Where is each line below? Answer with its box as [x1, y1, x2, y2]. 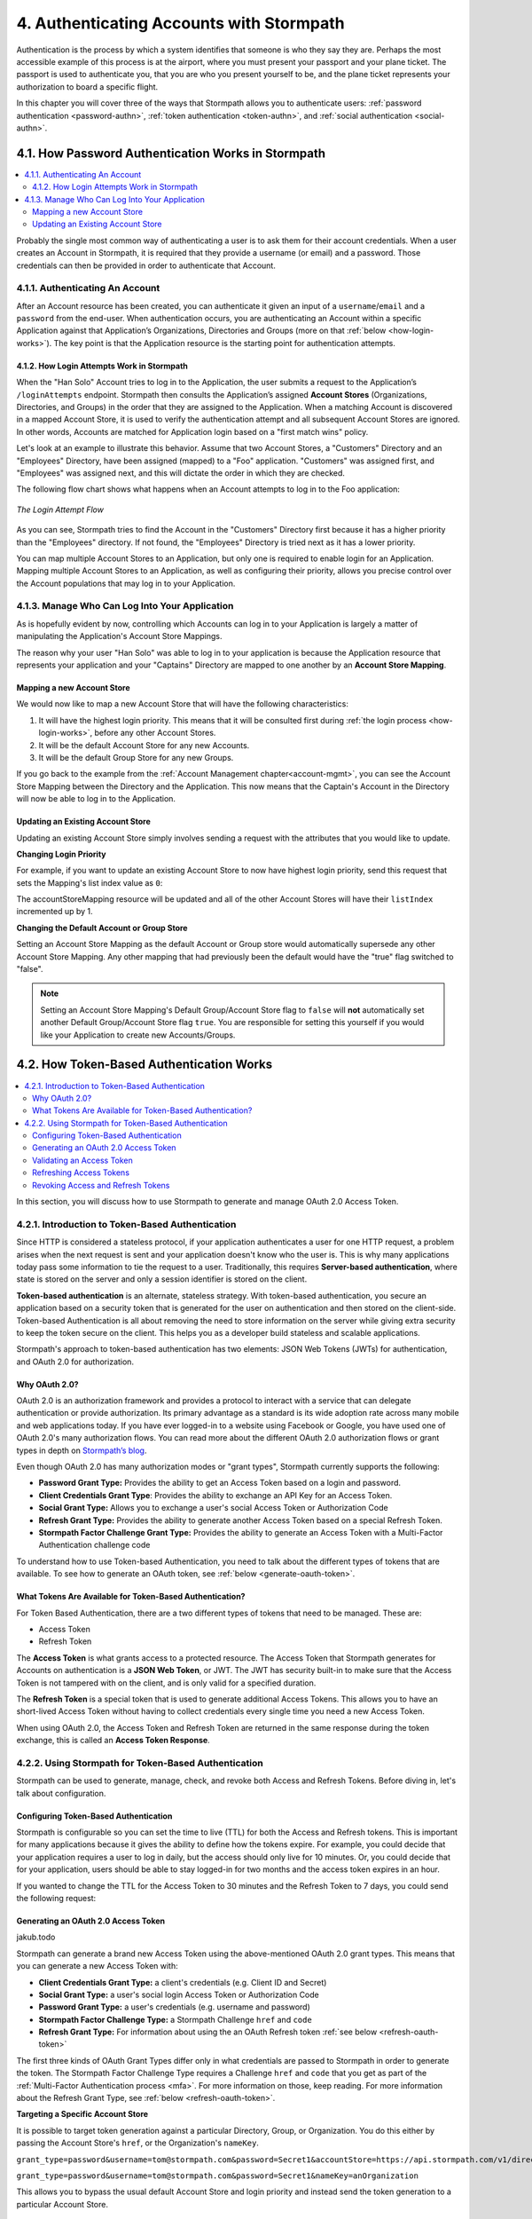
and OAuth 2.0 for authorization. [16, 1356, 135, 1367]
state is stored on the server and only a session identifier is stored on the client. [16, 1274, 308, 1284]
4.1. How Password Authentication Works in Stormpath [16, 146, 326, 161]
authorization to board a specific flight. [16, 81, 159, 92]
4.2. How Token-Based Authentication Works [16, 1057, 273, 1072]
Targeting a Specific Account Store [16, 2109, 149, 2120]
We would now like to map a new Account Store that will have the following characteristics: [16, 699, 349, 709]
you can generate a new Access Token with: [16, 1961, 178, 1971]
